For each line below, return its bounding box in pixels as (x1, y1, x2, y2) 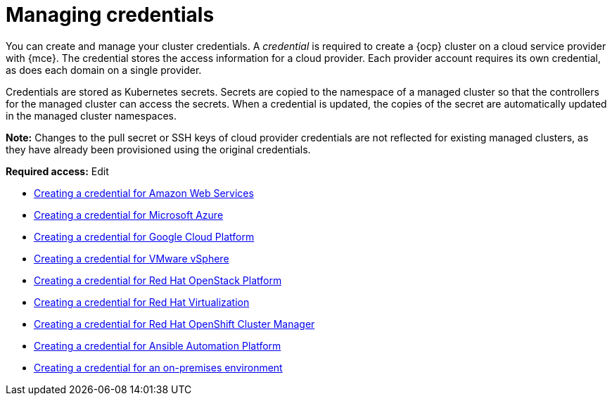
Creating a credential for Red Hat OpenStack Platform (34, 274, 282, 286)
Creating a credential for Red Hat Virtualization (34, 295, 250, 308)
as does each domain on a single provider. (6, 63, 202, 76)
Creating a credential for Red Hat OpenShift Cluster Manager (34, 317, 315, 330)
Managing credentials (6, 3, 215, 27)
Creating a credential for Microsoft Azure (34, 208, 224, 221)
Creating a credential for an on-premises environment (34, 361, 283, 374)
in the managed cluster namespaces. (6, 109, 177, 122)
